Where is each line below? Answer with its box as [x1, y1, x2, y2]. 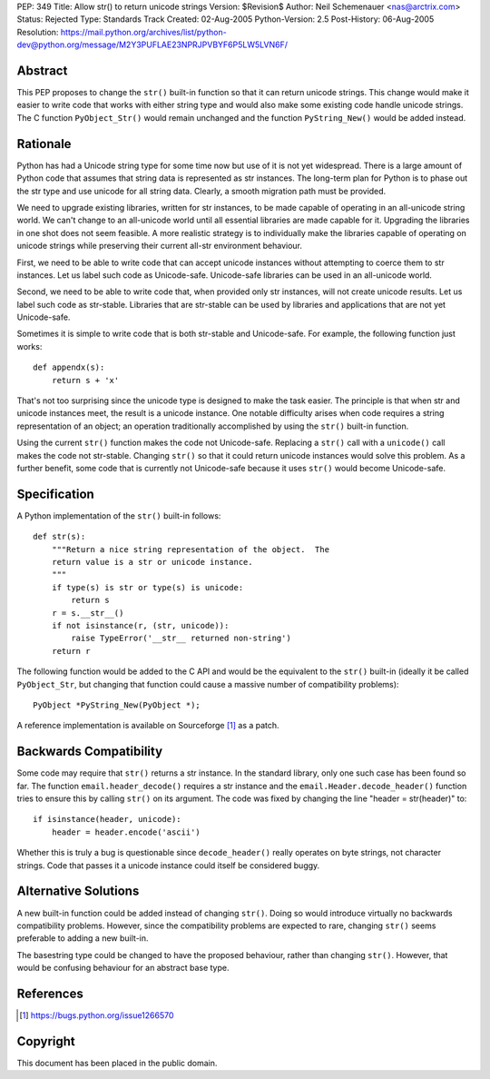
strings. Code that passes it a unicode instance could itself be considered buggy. [16, 859, 320, 871]
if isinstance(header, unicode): [33, 814, 181, 825]
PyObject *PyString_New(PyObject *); [33, 699, 201, 710]
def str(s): [33, 531, 86, 542]
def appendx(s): [33, 362, 105, 372]
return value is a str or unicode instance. [51, 557, 253, 568]
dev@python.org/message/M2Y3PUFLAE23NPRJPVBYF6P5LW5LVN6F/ [16, 39, 288, 50]
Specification [16, 486, 94, 501]
